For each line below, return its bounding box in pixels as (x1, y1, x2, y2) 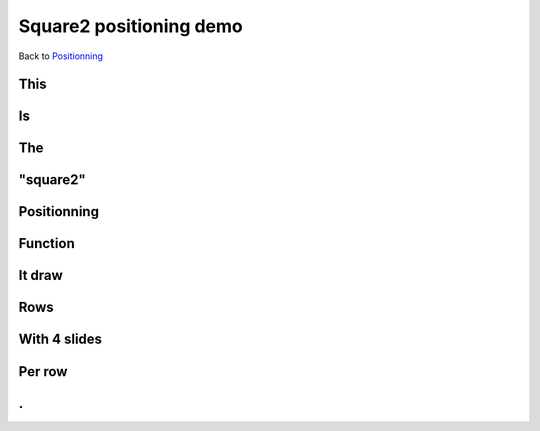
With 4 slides (18, 331, 103, 348)
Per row (18, 363, 68, 380)
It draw (18, 267, 64, 284)
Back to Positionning (18, 50, 104, 62)
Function (18, 235, 75, 252)
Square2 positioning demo (18, 15, 244, 37)
